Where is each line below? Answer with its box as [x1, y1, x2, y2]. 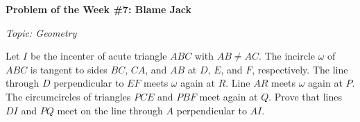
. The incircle [259, 49, 315, 63]
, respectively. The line [252, 62, 348, 76]
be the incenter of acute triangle [30, 49, 167, 63]
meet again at [199, 89, 258, 103]
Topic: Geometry [6, 25, 77, 40]
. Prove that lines [268, 89, 342, 103]
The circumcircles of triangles [6, 89, 131, 103]
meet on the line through [57, 103, 163, 117]
